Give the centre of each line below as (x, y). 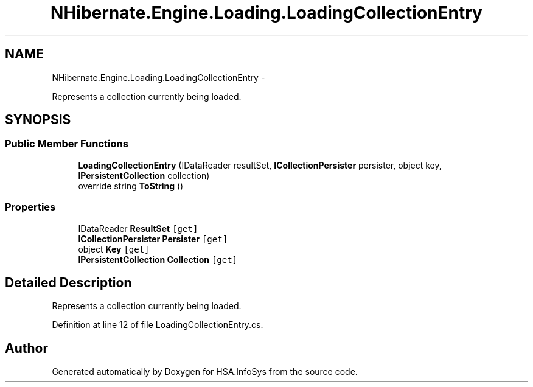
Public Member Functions (67, 144)
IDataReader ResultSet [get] (138, 228)
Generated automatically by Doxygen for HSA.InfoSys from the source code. (205, 372)
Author (26, 348)
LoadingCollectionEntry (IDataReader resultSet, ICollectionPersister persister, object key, (260, 165)
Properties (30, 207)
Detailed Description (68, 282)
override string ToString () (131, 186)
